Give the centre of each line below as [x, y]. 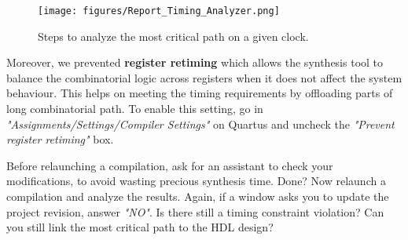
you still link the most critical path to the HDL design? [140, 227]
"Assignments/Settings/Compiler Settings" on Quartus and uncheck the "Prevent [200, 124]
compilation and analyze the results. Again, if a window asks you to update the [198, 196]
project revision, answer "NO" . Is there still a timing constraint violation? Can [195, 211]
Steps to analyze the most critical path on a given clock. [173, 36]
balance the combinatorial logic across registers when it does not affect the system [204, 77]
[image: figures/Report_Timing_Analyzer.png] [159, 11]
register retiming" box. [60, 139]
